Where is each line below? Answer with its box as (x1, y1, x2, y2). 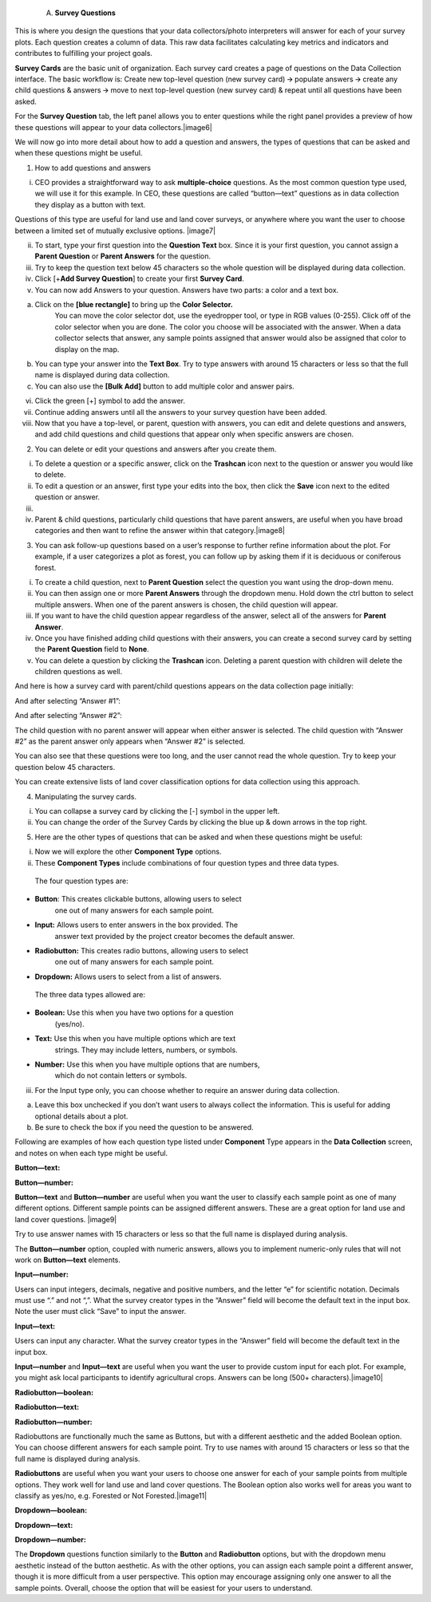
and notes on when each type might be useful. (14, 1148, 168, 1158)
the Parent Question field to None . (34, 645, 149, 654)
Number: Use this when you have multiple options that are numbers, (34, 1059, 260, 1069)
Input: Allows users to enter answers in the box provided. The (34, 920, 239, 929)
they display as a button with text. (34, 199, 146, 209)
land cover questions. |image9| (14, 1214, 117, 1224)
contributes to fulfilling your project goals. (14, 49, 153, 58)
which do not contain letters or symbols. (54, 1071, 188, 1080)
